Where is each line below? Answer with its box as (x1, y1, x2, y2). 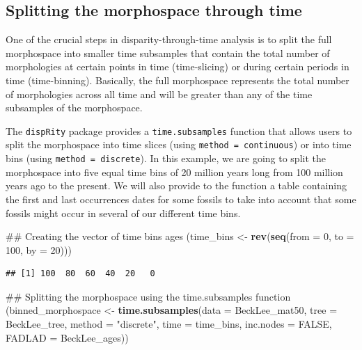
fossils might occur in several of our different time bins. (6, 205, 241, 220)
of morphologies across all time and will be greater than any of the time (6, 86, 313, 101)
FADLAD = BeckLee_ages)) (6, 330, 129, 344)
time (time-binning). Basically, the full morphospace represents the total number (6, 72, 349, 87)
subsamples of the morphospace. (6, 100, 143, 115)
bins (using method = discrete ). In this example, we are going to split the (6, 151, 326, 166)
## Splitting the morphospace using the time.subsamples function (6, 289, 291, 303)
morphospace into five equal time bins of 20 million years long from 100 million (6, 164, 343, 179)
